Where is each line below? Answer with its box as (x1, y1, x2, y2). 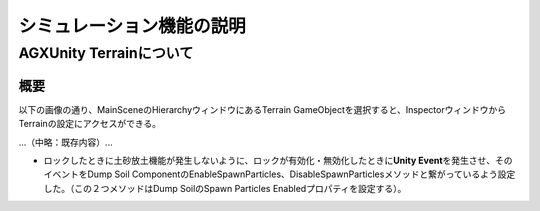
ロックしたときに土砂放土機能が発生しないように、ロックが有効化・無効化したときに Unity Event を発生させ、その (43, 154, 514, 166)
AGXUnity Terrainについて (18, 44, 194, 62)
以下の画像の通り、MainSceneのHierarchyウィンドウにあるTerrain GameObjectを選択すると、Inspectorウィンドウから (18, 103, 507, 115)
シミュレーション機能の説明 (18, 15, 246, 37)
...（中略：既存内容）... (18, 136, 114, 148)
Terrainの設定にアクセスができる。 (18, 118, 162, 130)
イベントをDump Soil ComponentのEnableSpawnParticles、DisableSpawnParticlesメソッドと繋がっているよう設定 (43, 168, 516, 180)
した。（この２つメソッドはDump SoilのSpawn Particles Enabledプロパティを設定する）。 (43, 182, 407, 194)
